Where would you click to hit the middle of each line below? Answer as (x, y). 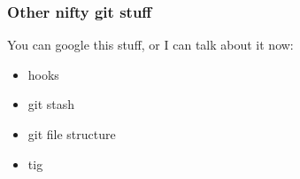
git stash (51, 104)
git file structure (72, 134)
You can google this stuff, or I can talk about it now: (150, 45)
